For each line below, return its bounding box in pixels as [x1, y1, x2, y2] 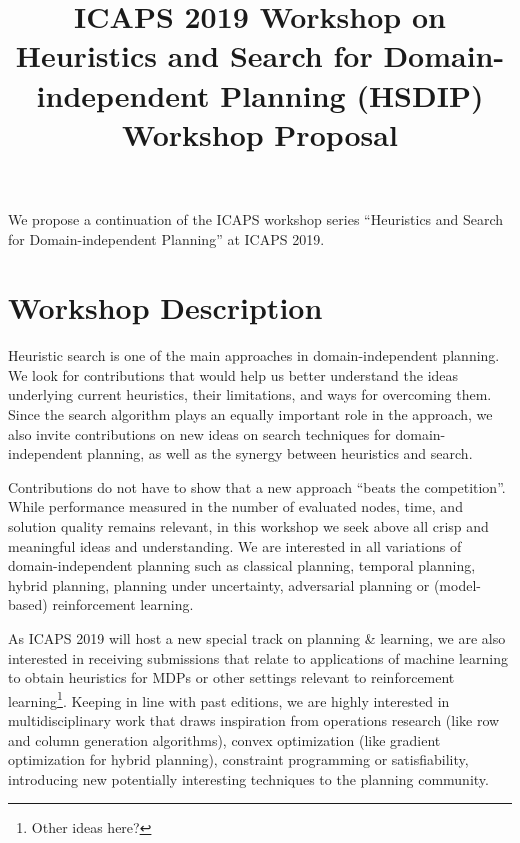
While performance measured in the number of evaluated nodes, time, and [8, 496, 463, 517]
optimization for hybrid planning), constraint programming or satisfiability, [8, 749, 469, 770]
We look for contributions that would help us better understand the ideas [8, 364, 459, 385]
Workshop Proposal [122, 113, 398, 154]
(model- [433, 574, 481, 595]
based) [8, 594, 48, 615]
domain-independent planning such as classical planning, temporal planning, [8, 555, 476, 576]
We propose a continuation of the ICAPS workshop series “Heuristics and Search [8, 208, 504, 229]
